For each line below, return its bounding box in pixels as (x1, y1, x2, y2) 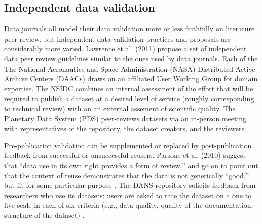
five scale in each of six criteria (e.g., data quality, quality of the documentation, (4, 200, 253, 210)
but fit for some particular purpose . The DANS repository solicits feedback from (4, 180, 256, 190)
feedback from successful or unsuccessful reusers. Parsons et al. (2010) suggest (4, 150, 246, 161)
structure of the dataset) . (4, 209, 85, 220)
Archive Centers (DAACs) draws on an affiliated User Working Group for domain (4, 73, 258, 84)
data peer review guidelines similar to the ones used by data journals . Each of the (4, 53, 258, 63)
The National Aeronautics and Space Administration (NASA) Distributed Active (4, 63, 255, 74)
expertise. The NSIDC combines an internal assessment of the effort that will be (4, 83, 253, 93)
